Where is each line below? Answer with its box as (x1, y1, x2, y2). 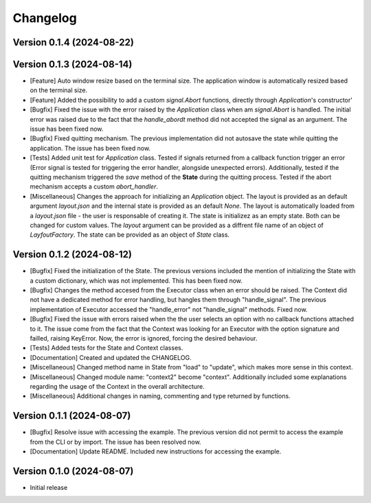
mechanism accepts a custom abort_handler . (30, 182, 158, 191)
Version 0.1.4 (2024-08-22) (12, 36, 134, 48)
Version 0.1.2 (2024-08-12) (12, 248, 132, 261)
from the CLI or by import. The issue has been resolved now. (30, 438, 202, 446)
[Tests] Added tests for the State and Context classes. (30, 344, 183, 352)
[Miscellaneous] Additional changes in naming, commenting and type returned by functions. (30, 392, 291, 400)
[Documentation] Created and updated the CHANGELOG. (30, 353, 192, 361)
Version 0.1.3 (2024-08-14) (12, 58, 133, 70)
